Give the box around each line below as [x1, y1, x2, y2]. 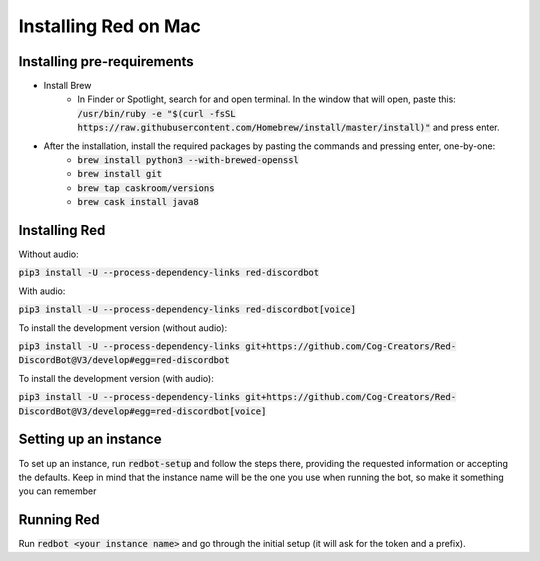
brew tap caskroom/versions [77, 182, 215, 194]
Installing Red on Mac [18, 15, 202, 37]
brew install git [77, 168, 162, 180]
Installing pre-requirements [18, 53, 194, 70]
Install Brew [43, 80, 92, 92]
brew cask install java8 [77, 196, 199, 208]
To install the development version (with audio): [18, 372, 214, 384]
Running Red [18, 511, 100, 529]
